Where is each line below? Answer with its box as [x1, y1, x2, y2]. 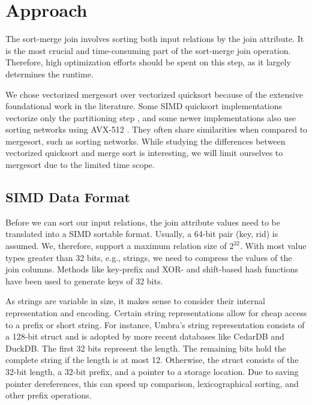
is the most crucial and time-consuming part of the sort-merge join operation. [5, 44, 291, 56]
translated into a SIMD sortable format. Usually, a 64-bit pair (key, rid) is [5, 227, 278, 240]
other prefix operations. [5, 389, 92, 401]
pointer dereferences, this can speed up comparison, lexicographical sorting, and [5, 377, 299, 389]
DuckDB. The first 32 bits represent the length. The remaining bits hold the [5, 341, 286, 354]
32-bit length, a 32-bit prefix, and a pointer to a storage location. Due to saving [5, 365, 299, 377]
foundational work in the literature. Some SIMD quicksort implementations [5, 100, 282, 112]
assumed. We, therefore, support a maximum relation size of [5, 239, 227, 252]
